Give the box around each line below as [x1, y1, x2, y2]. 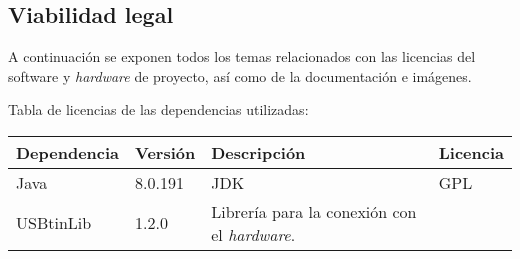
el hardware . [211, 222, 296, 246]
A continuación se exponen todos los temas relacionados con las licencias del [8, 46, 476, 67]
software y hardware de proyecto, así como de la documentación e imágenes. [8, 65, 472, 86]
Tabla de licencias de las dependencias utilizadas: [8, 99, 309, 120]
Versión [135, 140, 196, 164]
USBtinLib [16, 211, 92, 235]
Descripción [211, 140, 306, 164]
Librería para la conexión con [211, 199, 417, 223]
